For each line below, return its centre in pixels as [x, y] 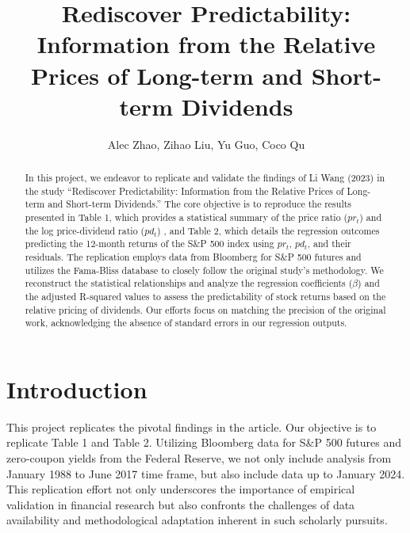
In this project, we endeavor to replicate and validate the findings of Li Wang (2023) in [205, 178]
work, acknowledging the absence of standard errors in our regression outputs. [186, 323]
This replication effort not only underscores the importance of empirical [181, 489]
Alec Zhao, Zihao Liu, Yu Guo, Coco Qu [206, 144]
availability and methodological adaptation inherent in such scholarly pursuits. [197, 520]
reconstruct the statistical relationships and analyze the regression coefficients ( [189, 283]
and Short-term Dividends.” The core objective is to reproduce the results [199, 204]
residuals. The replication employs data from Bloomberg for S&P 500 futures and [193, 257]
